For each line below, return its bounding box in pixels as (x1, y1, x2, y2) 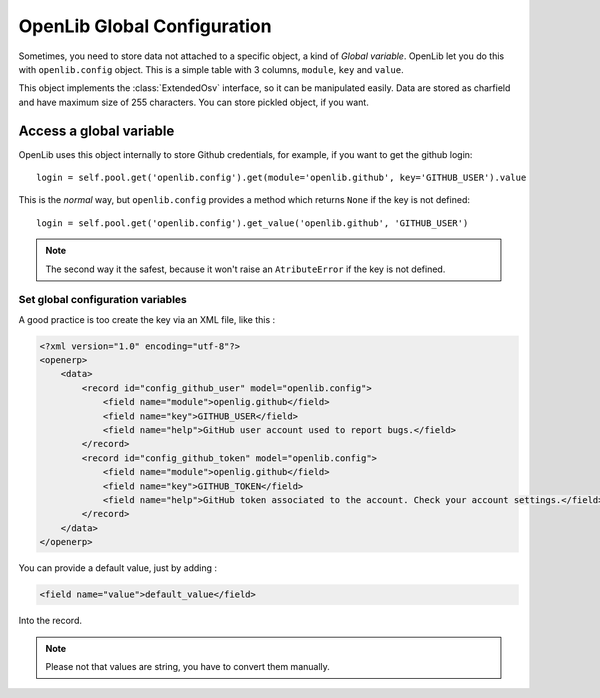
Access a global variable (18, 122, 175, 139)
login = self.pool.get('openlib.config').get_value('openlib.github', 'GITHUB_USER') (36, 217, 469, 229)
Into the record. (18, 615, 83, 627)
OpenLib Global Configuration (18, 15, 272, 37)
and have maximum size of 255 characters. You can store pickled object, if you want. (18, 96, 369, 108)
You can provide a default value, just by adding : (18, 562, 218, 574)
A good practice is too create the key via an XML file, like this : (18, 313, 276, 325)
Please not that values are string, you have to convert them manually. (45, 660, 330, 672)
